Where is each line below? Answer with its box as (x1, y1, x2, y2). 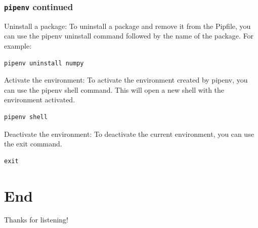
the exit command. (4, 138, 62, 149)
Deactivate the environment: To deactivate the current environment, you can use (4, 128, 254, 139)
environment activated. (4, 94, 75, 105)
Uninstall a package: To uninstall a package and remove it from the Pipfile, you (4, 20, 251, 31)
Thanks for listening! (4, 214, 68, 225)
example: (4, 40, 32, 51)
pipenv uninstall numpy (4, 59, 84, 67)
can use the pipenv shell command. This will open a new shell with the (4, 84, 225, 95)
